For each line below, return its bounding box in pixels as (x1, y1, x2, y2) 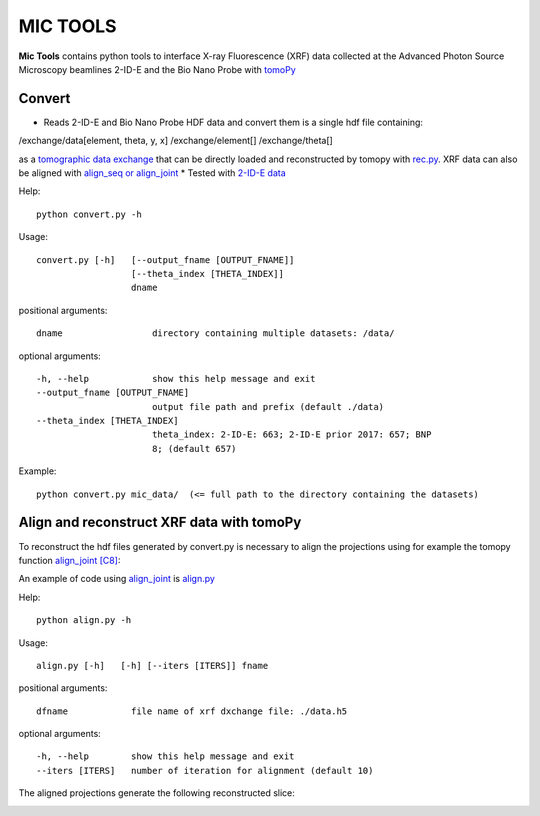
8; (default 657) (151, 443, 237, 454)
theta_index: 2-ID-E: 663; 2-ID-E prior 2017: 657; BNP (151, 429, 432, 440)
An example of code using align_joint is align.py (18, 573, 215, 585)
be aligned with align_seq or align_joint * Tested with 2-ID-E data (18, 167, 287, 179)
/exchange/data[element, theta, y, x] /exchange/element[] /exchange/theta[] (18, 135, 334, 147)
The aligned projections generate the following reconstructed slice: (18, 787, 295, 799)
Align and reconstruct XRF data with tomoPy (18, 514, 302, 531)
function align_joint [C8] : (18, 554, 121, 566)
